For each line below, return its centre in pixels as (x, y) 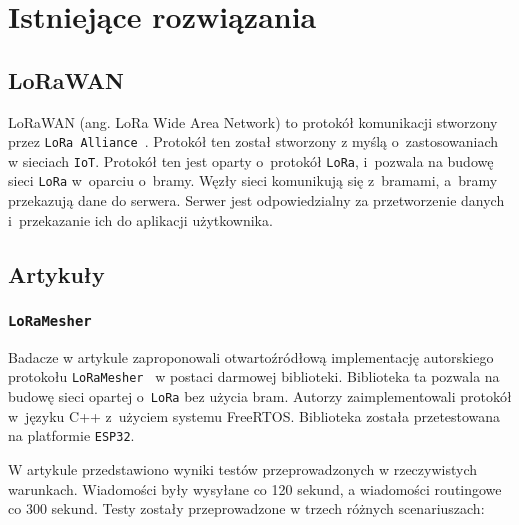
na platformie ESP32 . (71, 435)
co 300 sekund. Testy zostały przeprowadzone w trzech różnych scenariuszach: (246, 508)
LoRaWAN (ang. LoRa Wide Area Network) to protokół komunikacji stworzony (253, 121)
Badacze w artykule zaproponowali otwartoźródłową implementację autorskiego (251, 356)
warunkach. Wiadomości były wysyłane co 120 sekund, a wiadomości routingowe (255, 488)
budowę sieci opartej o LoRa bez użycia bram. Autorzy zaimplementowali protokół (260, 396)
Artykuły (56, 273)
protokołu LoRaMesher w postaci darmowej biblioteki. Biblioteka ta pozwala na (254, 376)
